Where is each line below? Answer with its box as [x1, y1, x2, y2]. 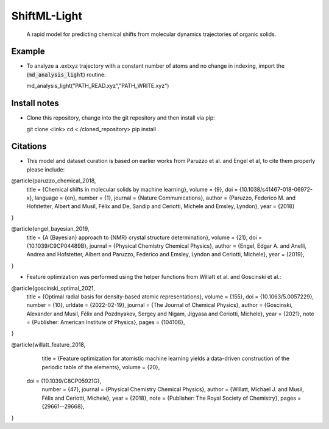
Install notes [11, 98, 59, 109]
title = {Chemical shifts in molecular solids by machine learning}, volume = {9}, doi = [26, 186, 238, 193]
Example [11, 46, 45, 57]
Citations [11, 141, 47, 152]
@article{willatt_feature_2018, [11, 341, 86, 348]
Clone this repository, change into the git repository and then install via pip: [26, 114, 216, 121]
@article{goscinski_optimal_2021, [11, 284, 96, 292]
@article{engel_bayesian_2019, [11, 225, 90, 233]
